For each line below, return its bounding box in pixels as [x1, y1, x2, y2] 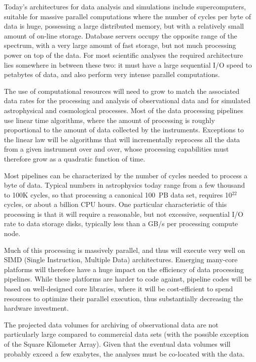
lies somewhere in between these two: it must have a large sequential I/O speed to [4, 59, 252, 70]
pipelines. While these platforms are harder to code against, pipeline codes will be [4, 274, 252, 284]
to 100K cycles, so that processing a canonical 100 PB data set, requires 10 [4, 189, 232, 200]
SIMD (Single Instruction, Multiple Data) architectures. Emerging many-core [4, 254, 238, 265]
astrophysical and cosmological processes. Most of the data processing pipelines [4, 105, 244, 115]
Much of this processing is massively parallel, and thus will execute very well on [4, 244, 245, 255]
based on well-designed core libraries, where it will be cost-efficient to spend [4, 283, 233, 294]
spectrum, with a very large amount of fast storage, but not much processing [4, 40, 236, 50]
